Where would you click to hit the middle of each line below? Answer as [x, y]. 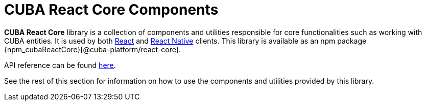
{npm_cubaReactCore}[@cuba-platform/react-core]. [92, 49]
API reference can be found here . [60, 65]
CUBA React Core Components [111, 10]
